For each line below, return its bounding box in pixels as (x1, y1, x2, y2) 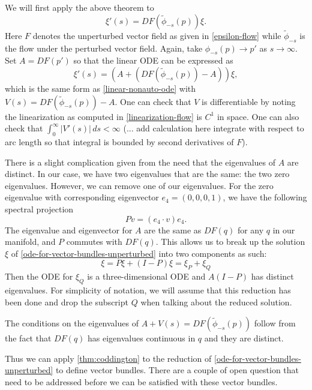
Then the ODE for (5, 270, 73, 283)
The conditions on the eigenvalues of (5, 317, 139, 329)
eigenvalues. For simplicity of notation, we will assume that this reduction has (5, 283, 291, 296)
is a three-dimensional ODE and (87, 270, 206, 283)
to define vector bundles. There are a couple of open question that (55, 364, 299, 376)
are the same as (144, 223, 202, 236)
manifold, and (5, 235, 56, 248)
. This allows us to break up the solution (155, 235, 305, 248)
